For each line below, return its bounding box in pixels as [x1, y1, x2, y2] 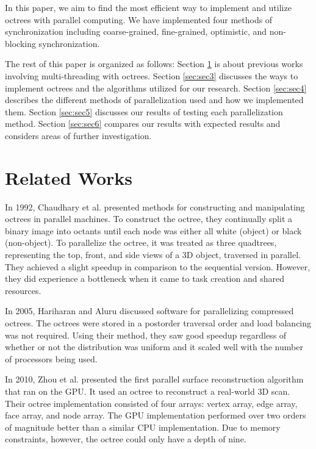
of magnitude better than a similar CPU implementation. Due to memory [5, 420, 281, 433]
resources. [5, 284, 41, 296]
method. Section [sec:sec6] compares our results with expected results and [5, 117, 281, 130]
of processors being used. [5, 352, 98, 365]
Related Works [5, 165, 133, 190]
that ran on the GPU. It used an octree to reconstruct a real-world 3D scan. [5, 384, 290, 397]
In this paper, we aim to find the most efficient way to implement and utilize [5, 1, 292, 13]
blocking [5, 37, 36, 49]
